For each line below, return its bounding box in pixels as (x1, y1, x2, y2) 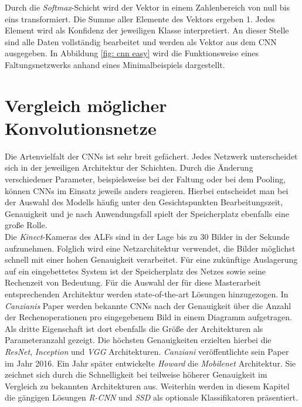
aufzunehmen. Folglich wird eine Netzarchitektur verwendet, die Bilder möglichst (5, 242, 296, 254)
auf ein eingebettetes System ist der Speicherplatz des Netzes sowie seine (5, 264, 266, 277)
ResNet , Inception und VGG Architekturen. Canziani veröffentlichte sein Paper (5, 345, 289, 357)
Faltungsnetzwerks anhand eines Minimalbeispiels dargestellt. (5, 58, 225, 70)
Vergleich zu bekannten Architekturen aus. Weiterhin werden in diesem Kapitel (5, 379, 290, 392)
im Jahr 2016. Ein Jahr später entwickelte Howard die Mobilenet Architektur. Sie (5, 357, 296, 369)
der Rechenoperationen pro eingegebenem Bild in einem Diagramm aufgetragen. (5, 311, 292, 323)
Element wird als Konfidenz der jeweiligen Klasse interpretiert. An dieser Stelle (5, 24, 289, 36)
